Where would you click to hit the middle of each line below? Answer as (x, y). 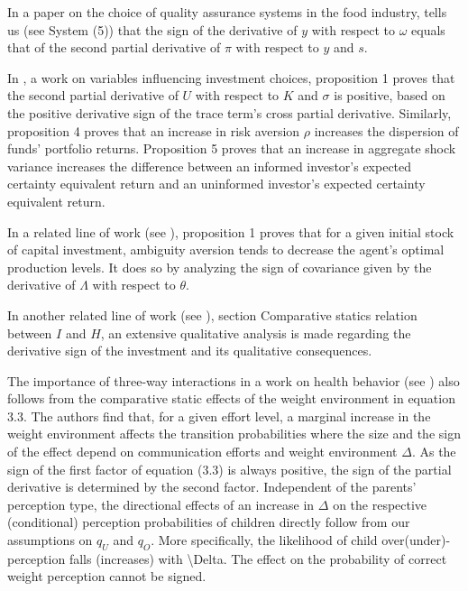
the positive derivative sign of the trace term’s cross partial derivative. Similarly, (229, 112)
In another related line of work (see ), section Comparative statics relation (212, 314)
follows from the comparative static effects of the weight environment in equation (231, 398)
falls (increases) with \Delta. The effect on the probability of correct (258, 558)
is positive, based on (390, 95)
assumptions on (50, 540)
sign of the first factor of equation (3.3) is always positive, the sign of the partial (229, 469)
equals (428, 29)
